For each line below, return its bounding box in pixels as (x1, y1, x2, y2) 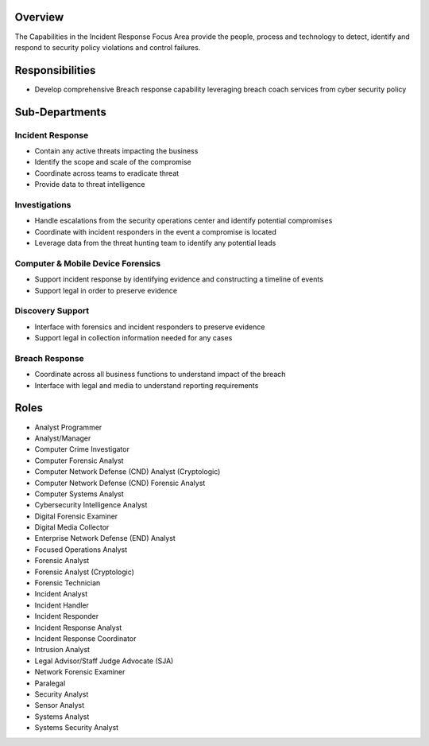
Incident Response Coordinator (34, 633, 137, 643)
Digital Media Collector (34, 523, 110, 532)
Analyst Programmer (34, 422, 102, 432)
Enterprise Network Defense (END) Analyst (34, 534, 176, 543)
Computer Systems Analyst (34, 489, 125, 499)
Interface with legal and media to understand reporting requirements (34, 380, 259, 390)
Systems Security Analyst (34, 723, 119, 732)
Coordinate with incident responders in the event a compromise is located (34, 227, 277, 236)
